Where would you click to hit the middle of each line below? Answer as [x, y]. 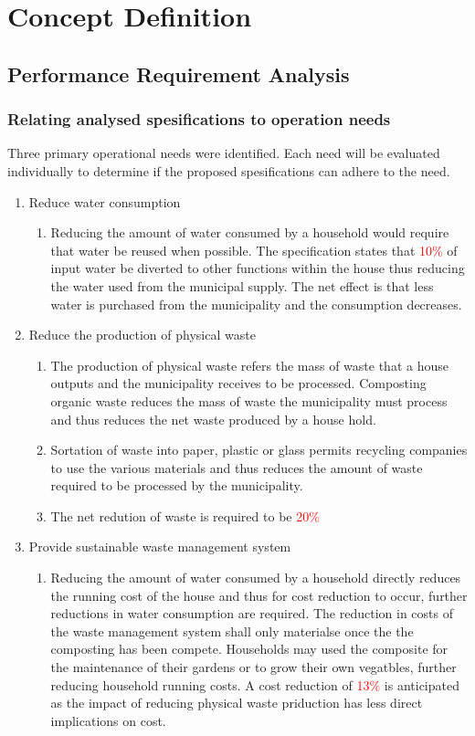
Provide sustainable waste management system [160, 547]
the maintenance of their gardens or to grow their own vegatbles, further [253, 667]
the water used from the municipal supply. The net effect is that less [242, 285]
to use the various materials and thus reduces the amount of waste [237, 467]
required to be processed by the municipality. [177, 485]
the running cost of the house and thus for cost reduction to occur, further [259, 595]
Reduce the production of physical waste [142, 335]
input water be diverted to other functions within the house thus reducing [258, 268]
